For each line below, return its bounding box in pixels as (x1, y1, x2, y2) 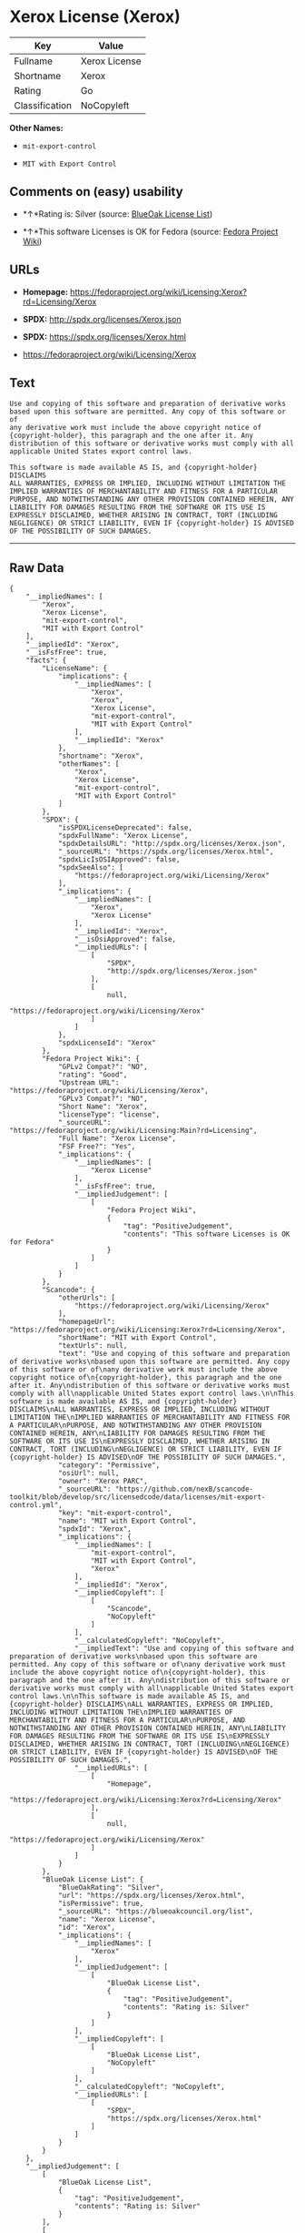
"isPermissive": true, (57, 1899, 144, 1909)
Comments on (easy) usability (9, 184, 183, 199)
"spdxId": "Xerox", (57, 1524, 132, 1534)
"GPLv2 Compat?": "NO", (57, 1063, 148, 1072)
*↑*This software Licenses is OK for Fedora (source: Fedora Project (22, 226, 279, 237)
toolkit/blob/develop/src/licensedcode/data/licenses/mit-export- (9, 1493, 266, 1502)
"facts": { (25, 656, 67, 666)
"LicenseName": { (42, 664, 107, 673)
